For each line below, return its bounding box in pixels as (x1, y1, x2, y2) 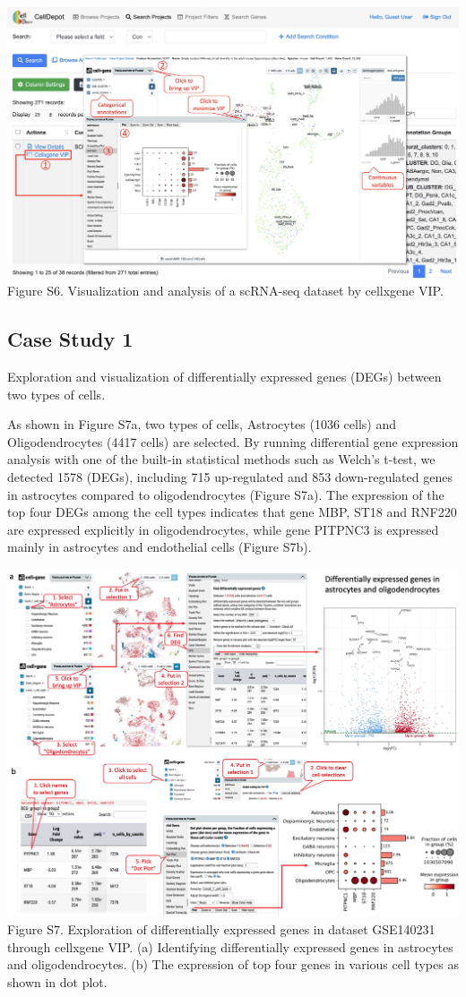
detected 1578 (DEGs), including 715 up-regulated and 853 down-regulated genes (7, 468, 453, 486)
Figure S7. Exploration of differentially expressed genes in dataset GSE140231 (7, 919, 436, 938)
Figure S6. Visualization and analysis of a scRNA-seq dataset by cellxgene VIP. (7, 281, 444, 300)
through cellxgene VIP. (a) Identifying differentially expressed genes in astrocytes (7, 937, 453, 956)
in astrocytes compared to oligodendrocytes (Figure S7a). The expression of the (7, 485, 444, 503)
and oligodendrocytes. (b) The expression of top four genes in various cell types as (7, 955, 459, 974)
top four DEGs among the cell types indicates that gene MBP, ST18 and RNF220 (7, 503, 457, 521)
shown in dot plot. (7, 972, 108, 991)
